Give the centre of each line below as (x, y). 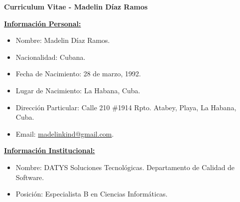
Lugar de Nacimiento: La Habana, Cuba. (78, 90)
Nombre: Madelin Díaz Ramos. (63, 40)
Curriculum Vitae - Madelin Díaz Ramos (76, 6)
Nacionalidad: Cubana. (51, 57)
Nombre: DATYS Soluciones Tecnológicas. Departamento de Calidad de (125, 167)
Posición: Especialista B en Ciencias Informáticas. (92, 194)
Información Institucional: (50, 150)
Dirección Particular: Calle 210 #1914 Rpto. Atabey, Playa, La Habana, (126, 107)
